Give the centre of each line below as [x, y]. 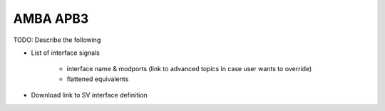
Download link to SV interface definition [89, 95]
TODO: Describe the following [57, 40]
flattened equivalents [98, 79]
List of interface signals [65, 53]
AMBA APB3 [51, 18]
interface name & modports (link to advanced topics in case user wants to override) [189, 69]
